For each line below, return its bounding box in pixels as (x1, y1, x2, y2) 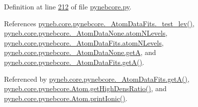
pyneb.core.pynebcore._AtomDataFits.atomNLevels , (4, 37, 164, 48)
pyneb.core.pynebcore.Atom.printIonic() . (4, 93, 127, 103)
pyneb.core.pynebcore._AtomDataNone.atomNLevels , (4, 28, 168, 38)
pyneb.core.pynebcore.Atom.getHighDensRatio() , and (4, 83, 167, 94)
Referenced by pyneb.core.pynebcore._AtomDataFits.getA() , (4, 73, 190, 84)
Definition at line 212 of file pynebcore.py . (4, 1, 132, 11)
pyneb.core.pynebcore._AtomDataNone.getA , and (4, 47, 156, 57)
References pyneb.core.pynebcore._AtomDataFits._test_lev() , (4, 18, 195, 28)
